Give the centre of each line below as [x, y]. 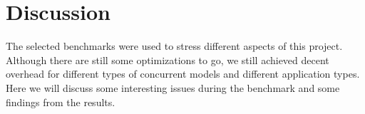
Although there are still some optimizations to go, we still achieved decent [168, 59]
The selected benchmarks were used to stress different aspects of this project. [174, 46]
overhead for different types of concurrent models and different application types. [183, 74]
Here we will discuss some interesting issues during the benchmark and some [173, 87]
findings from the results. [61, 102]
